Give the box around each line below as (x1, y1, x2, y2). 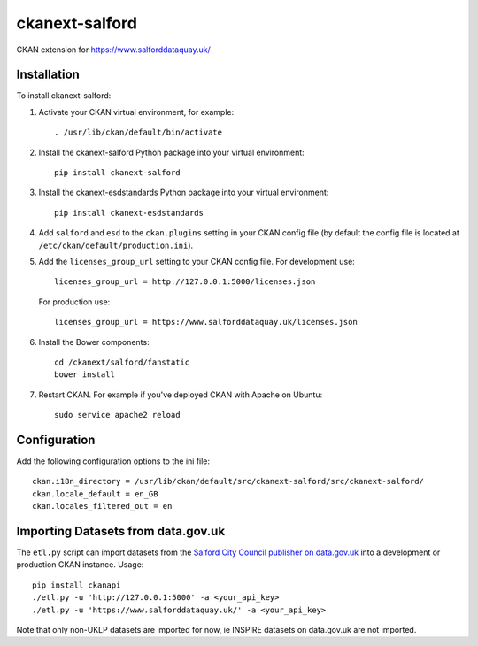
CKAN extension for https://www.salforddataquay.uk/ (16, 44, 212, 55)
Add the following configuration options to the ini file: (16, 456, 211, 466)
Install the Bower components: (38, 336, 150, 347)
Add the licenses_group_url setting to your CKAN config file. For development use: (38, 256, 356, 266)
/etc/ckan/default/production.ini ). (38, 240, 194, 250)
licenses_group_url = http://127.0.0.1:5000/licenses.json (54, 277, 316, 287)
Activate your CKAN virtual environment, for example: (38, 106, 235, 117)
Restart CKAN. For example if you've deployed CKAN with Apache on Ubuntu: (38, 389, 323, 400)
